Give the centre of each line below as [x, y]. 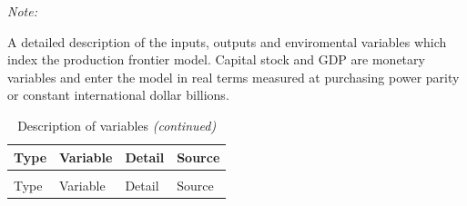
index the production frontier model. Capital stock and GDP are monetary [216, 59]
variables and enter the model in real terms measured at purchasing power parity [233, 77]
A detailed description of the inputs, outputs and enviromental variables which [227, 41]
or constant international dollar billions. [118, 95]
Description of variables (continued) [117, 125]
